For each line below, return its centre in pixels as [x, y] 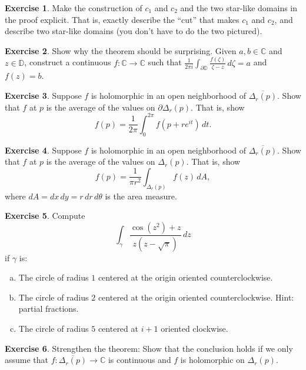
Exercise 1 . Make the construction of [74, 8]
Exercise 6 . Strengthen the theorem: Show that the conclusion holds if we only [149, 348]
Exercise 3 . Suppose [43, 96]
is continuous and [139, 360]
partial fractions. [49, 309]
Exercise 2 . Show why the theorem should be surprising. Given [121, 50]
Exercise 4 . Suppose [43, 150]
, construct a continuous [68, 62]
